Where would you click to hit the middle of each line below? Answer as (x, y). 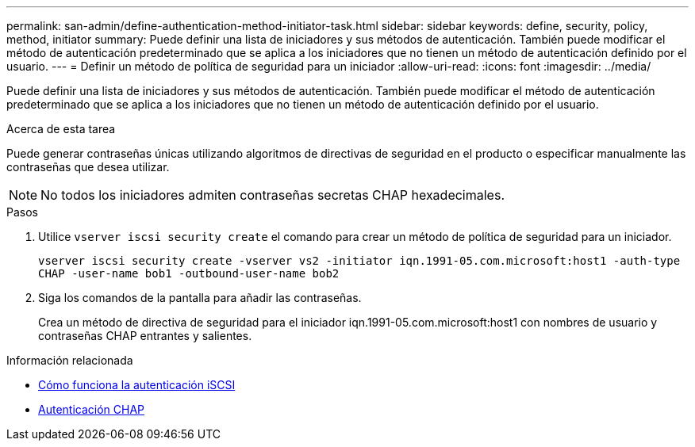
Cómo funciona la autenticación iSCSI (137, 385)
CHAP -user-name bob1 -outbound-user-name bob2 (189, 273)
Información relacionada (70, 360)
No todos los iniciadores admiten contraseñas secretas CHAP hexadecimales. (273, 195)
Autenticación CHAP (92, 409)
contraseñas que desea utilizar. (88, 167)
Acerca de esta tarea (61, 129)
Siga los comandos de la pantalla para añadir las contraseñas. (200, 298)
